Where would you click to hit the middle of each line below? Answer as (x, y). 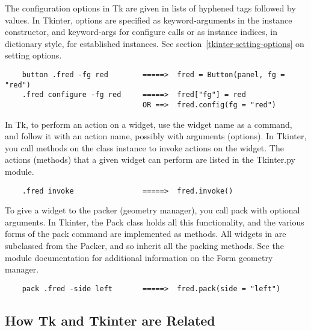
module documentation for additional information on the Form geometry (139, 257)
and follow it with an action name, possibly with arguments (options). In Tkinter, (156, 136)
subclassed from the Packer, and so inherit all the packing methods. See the (144, 245)
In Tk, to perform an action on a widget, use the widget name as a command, (149, 124)
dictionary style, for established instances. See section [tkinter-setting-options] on (155, 43)
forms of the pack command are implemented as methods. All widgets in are (146, 234)
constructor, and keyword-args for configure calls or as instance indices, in (141, 32)
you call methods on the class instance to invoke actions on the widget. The (144, 147)
